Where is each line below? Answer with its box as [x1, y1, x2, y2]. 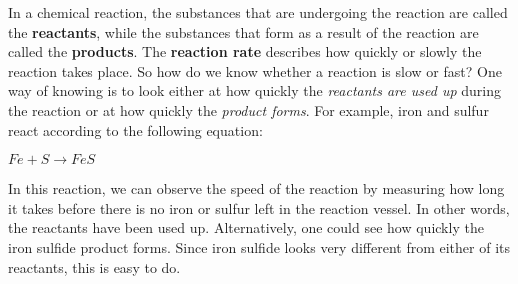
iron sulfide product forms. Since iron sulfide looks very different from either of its [8, 236, 511, 257]
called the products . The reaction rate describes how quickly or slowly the [8, 41, 482, 62]
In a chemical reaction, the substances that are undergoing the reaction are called [8, 2, 508, 22]
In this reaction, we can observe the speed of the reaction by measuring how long [8, 178, 505, 199]
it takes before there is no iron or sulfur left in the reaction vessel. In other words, [8, 197, 510, 218]
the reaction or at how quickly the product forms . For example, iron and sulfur [8, 99, 489, 120]
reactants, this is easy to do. [8, 256, 181, 277]
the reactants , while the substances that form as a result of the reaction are [8, 21, 479, 42]
